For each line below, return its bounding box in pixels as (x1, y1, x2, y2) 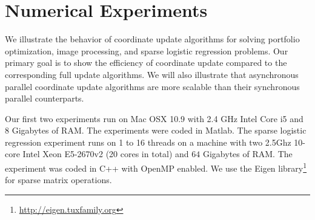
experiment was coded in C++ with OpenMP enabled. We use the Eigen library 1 (5, 160, 307, 174)
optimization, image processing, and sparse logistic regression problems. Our (5, 44, 288, 57)
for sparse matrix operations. (5, 173, 112, 186)
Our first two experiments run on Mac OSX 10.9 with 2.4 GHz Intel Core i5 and (5, 112, 303, 125)
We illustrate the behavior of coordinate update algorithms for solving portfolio (5, 33, 300, 45)
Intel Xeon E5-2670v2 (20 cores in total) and (22, 147, 189, 160)
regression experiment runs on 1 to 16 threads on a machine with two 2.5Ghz (5, 135, 291, 148)
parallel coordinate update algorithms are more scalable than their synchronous (5, 80, 300, 92)
